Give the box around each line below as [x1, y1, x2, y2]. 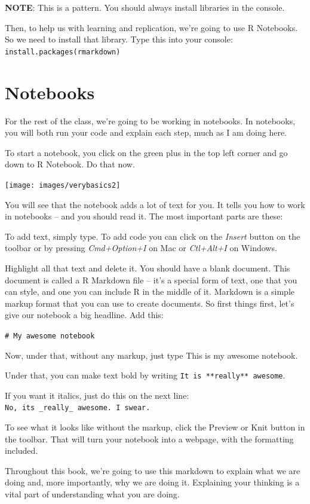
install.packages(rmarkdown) [5, 47, 121, 56]
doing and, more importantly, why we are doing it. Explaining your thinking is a [5, 476, 300, 488]
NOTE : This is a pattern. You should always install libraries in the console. [5, 1, 285, 13]
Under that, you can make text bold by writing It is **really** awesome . [5, 369, 286, 381]
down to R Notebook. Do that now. [5, 158, 135, 170]
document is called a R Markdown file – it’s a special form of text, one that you [5, 273, 297, 286]
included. [5, 444, 38, 457]
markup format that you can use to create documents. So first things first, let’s [5, 297, 294, 309]
